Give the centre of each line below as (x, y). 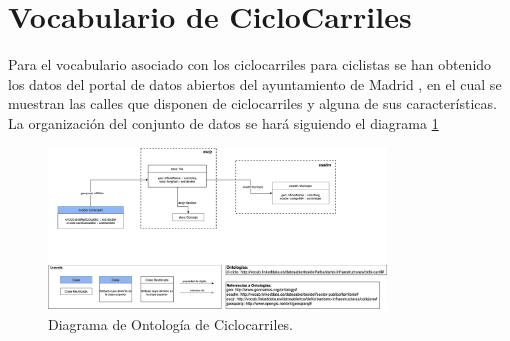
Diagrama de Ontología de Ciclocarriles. (170, 324)
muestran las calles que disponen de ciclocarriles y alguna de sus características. (252, 103)
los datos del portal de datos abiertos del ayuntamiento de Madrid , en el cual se (255, 83)
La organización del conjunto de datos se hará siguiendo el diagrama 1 (223, 122)
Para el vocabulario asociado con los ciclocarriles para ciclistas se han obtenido (250, 64)
